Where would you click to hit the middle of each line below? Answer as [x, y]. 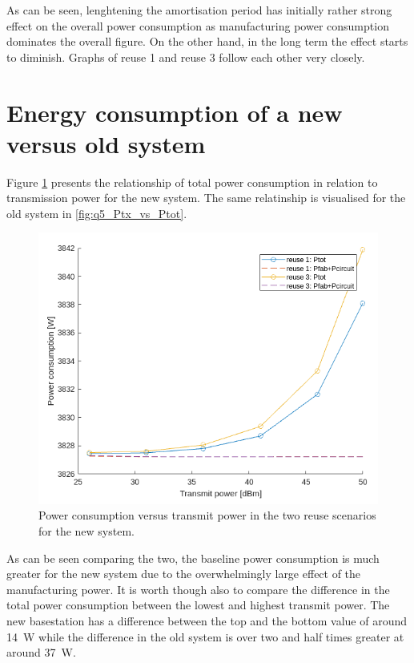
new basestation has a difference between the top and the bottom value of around [207, 620]
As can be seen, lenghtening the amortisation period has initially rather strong [199, 10]
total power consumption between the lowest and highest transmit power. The [198, 605]
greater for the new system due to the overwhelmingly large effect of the [184, 574]
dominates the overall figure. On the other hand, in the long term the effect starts [207, 41]
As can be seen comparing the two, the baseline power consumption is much [193, 558]
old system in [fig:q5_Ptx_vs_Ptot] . [97, 213]
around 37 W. [41, 652]
